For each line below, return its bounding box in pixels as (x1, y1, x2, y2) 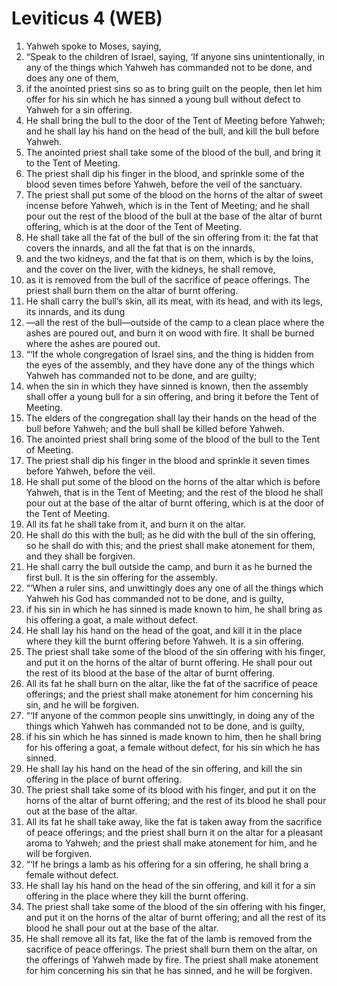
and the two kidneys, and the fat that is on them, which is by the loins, (25, 252, 314, 264)
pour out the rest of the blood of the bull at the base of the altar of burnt (25, 210, 323, 222)
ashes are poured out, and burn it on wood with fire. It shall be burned (25, 327, 315, 339)
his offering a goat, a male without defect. (25, 613, 199, 626)
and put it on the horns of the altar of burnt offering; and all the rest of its (25, 911, 327, 923)
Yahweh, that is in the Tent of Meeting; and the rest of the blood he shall (25, 486, 324, 498)
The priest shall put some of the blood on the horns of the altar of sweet (25, 188, 324, 201)
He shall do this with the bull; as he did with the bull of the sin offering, (25, 528, 316, 541)
